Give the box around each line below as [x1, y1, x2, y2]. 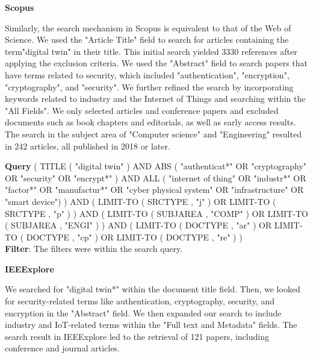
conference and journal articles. [5, 342, 120, 354]
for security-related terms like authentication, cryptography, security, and [5, 295, 275, 307]
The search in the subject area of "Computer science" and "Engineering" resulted [5, 127, 302, 140]
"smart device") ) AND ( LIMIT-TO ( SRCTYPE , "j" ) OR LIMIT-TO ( [5, 195, 276, 207]
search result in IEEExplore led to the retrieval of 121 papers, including [5, 330, 269, 342]
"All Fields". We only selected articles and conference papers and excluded [5, 104, 279, 116]
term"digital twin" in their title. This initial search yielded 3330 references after [5, 45, 297, 57]
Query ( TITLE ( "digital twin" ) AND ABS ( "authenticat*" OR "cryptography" [5, 160, 307, 172]
